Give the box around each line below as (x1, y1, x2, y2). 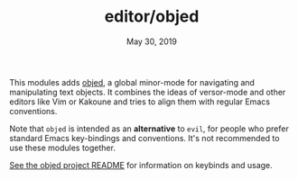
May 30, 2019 (126, 36, 178, 47)
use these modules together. (9, 142, 116, 153)
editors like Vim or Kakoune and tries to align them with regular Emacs (9, 96, 271, 107)
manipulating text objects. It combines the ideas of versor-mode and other (9, 86, 286, 97)
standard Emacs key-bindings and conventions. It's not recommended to (9, 132, 280, 143)
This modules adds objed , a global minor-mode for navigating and (9, 76, 256, 87)
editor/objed (104, 6, 200, 27)
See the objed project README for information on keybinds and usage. (9, 159, 273, 170)
